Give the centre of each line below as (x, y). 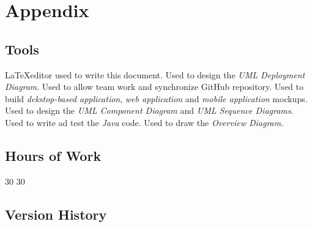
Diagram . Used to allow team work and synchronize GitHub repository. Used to (154, 87)
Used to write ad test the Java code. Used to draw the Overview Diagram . (144, 122)
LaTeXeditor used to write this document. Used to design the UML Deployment (155, 74)
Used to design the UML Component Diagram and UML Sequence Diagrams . (149, 110)
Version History (56, 214)
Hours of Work (53, 155)
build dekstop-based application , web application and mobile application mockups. (156, 98)
